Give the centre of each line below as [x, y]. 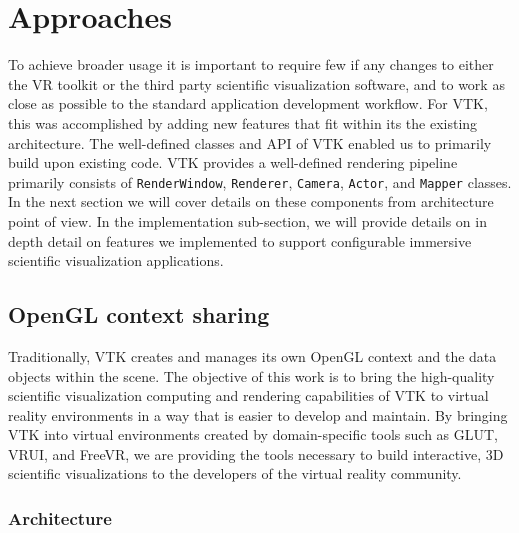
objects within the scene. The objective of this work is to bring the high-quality [251, 375]
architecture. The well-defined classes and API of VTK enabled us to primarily [250, 142]
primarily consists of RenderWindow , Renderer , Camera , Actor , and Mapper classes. [260, 181]
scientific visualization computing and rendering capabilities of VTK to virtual [248, 395]
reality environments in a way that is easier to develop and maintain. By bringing [258, 414]
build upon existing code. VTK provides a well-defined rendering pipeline [233, 162]
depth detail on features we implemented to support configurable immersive [240, 240]
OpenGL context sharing [139, 314]
